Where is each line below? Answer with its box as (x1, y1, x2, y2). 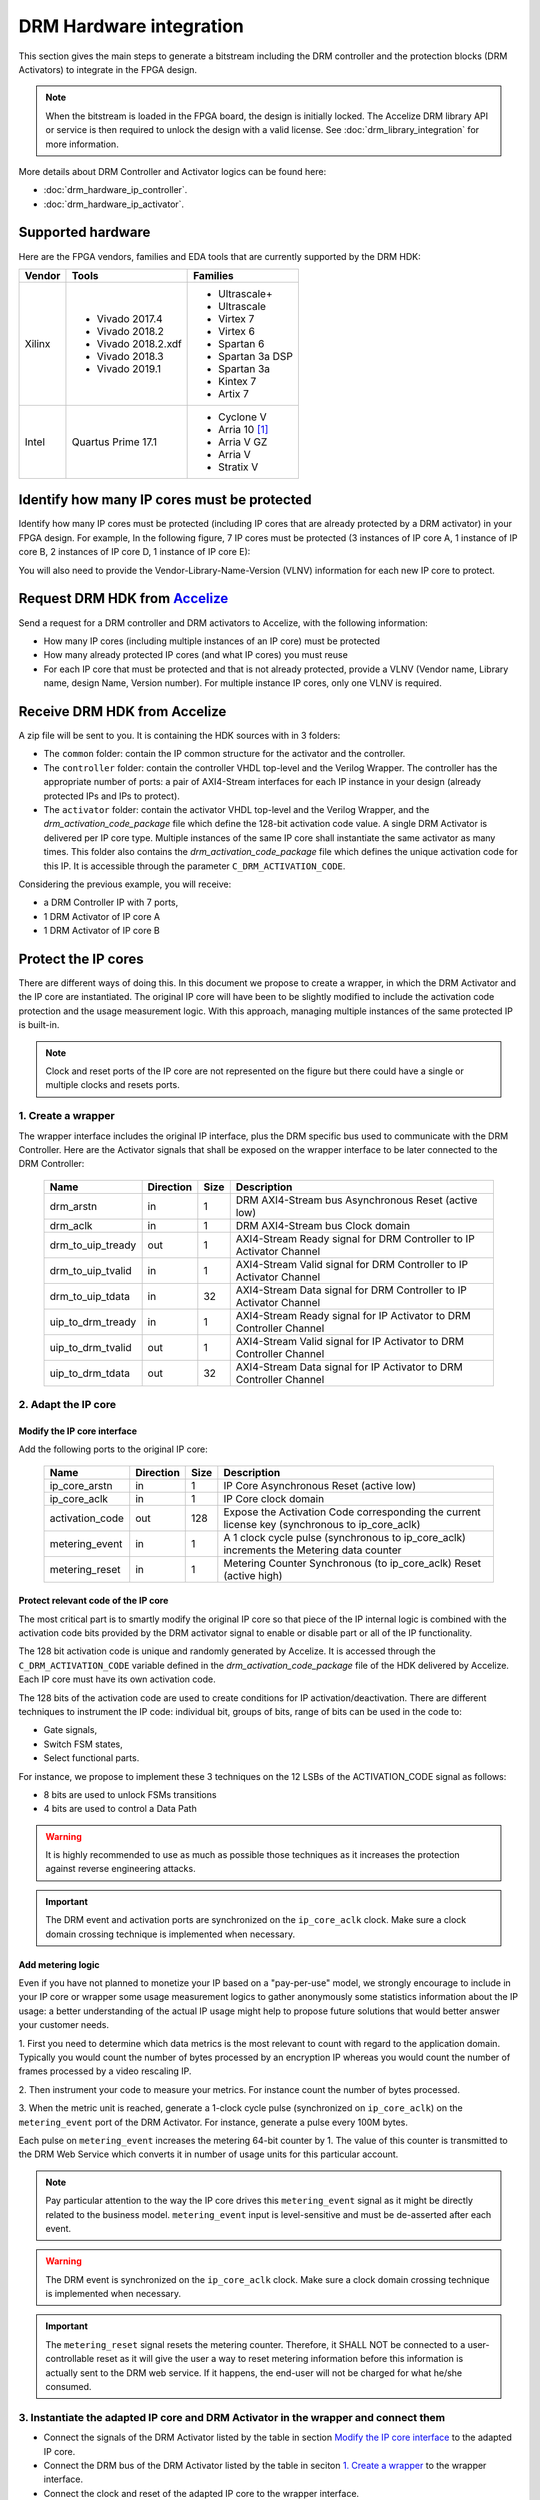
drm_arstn (49, 1199, 98, 1213)
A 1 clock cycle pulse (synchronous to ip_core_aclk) (223, 1530, 467, 1544)
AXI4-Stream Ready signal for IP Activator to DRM (235, 1308, 471, 1322)
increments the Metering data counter (223, 1543, 402, 1557)
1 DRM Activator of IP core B (43, 925, 160, 937)
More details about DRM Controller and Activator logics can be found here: (18, 165, 327, 177)
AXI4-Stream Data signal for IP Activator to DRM (235, 1360, 464, 1374)
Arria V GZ (218, 435, 268, 449)
